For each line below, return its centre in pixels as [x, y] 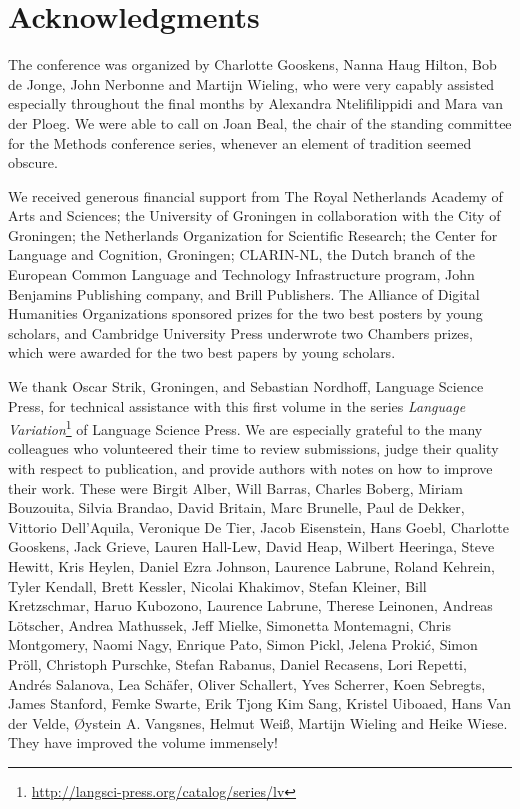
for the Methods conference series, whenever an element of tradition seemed [240, 142]
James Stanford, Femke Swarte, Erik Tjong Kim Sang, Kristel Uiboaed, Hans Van [260, 703]
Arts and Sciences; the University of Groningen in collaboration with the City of [254, 215]
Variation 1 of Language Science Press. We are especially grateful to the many [245, 427]
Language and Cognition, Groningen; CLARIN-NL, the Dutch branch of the [242, 254]
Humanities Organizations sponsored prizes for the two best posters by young [245, 313]
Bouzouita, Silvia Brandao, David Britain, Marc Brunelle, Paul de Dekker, [236, 507]
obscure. [33, 162]
